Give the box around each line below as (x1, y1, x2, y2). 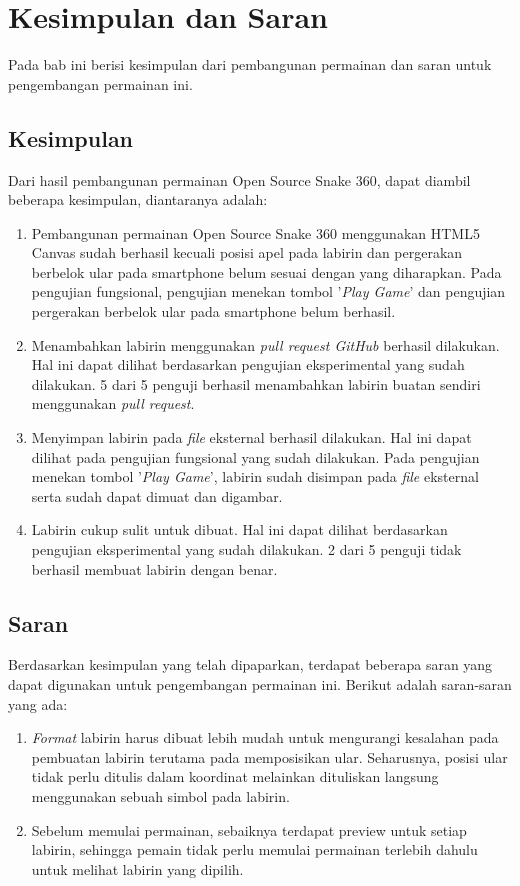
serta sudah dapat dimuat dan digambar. (31, 485, 283, 506)
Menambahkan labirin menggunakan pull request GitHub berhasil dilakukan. (31, 334, 500, 355)
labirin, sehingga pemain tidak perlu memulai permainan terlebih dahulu (31, 839, 478, 860)
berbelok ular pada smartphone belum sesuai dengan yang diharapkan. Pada (31, 261, 502, 282)
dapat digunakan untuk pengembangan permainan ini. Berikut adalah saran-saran (8, 674, 512, 694)
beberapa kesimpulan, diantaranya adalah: (8, 189, 268, 210)
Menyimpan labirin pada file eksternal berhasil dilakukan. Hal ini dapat (31, 427, 472, 448)
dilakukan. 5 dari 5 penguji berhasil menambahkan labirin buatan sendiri (31, 373, 481, 394)
